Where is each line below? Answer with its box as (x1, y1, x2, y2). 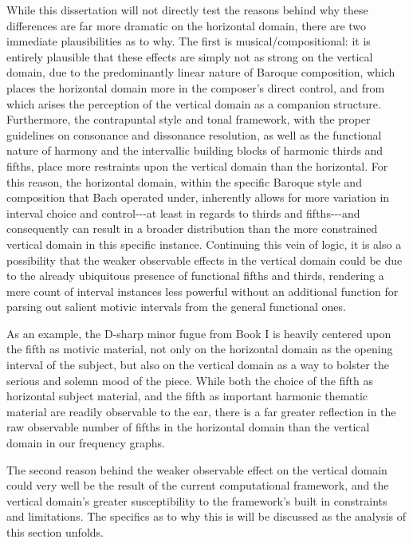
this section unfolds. (6, 524, 104, 540)
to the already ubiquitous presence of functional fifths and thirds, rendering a (6, 267, 384, 284)
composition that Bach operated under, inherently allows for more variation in (6, 189, 390, 206)
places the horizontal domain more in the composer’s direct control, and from (6, 79, 385, 96)
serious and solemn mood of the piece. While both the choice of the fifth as (6, 372, 373, 388)
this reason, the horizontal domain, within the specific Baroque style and (6, 173, 362, 190)
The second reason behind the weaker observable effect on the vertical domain (6, 461, 387, 478)
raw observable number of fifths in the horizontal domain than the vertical (6, 419, 370, 435)
